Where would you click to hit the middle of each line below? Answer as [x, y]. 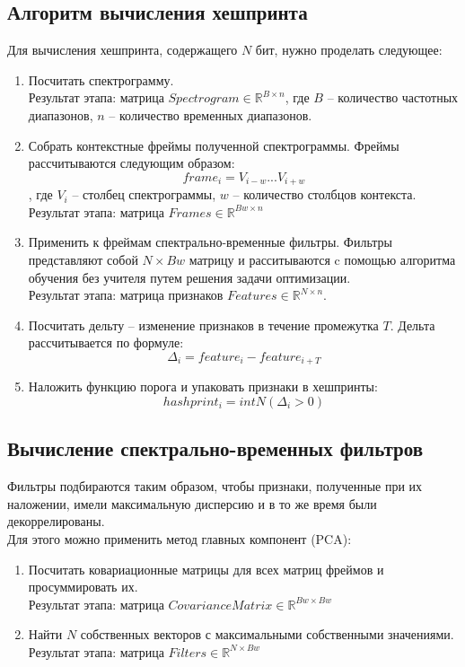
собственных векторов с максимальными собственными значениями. [267, 634]
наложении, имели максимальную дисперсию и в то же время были [192, 503]
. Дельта [412, 325]
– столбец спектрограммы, [144, 194]
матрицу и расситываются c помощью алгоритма [322, 259]
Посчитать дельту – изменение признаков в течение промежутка [203, 325]
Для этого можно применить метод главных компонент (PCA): [180, 539]
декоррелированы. [56, 521]
